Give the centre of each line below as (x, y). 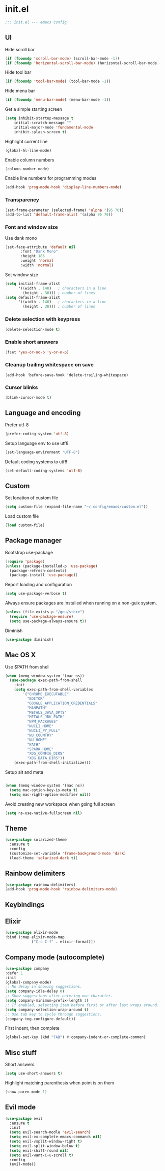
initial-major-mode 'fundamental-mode (54, 127)
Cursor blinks (22, 387)
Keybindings (25, 904)
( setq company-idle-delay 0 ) (35, 991)
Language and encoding (43, 413)
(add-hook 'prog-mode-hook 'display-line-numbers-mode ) (63, 187)
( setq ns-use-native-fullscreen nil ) (44, 813)
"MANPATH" (37, 708)
